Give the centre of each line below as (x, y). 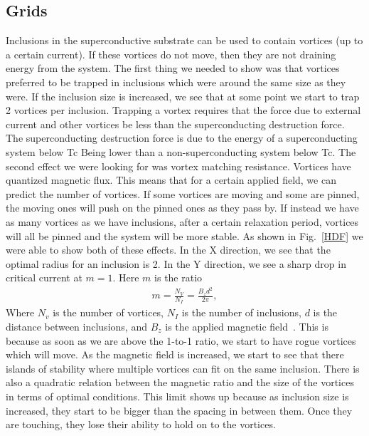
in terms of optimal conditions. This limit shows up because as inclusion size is (177, 396)
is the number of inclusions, (241, 312)
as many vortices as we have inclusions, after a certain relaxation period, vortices (182, 221)
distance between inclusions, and (76, 327)
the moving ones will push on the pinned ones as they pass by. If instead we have (182, 208)
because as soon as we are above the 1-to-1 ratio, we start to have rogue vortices (181, 340)
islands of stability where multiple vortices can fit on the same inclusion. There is (183, 368)
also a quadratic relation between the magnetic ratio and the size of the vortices (180, 382)
